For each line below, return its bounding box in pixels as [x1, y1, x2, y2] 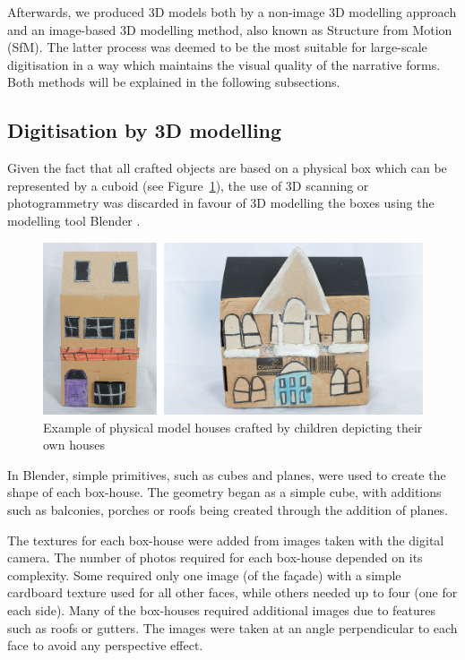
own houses [43, 435, 105, 454]
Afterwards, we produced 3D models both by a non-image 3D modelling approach [7, 3, 457, 21]
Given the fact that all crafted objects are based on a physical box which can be [7, 159, 447, 177]
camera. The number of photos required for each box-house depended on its [7, 548, 423, 567]
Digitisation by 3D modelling [7, 116, 282, 144]
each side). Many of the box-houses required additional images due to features [7, 601, 436, 620]
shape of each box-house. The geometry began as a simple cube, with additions [7, 483, 442, 501]
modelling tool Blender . [7, 210, 141, 229]
